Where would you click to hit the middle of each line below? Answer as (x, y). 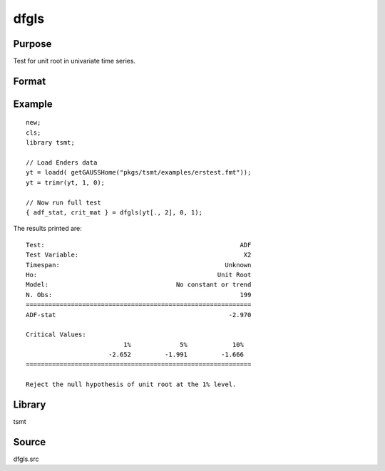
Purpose (32, 44)
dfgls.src (26, 459)
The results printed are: (47, 229)
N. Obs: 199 (139, 295)
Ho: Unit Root (139, 275)
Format (30, 81)
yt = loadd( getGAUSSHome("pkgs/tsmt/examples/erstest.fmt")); (139, 172)
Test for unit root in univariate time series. (74, 61)
